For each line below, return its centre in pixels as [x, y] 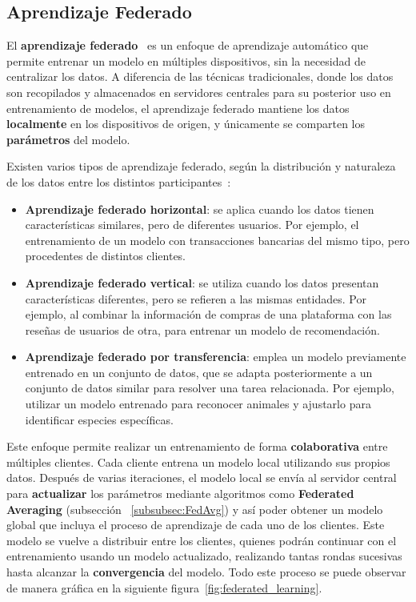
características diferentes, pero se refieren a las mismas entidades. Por [196, 298]
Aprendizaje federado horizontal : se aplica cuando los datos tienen [200, 209]
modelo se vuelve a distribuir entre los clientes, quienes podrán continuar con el [202, 540]
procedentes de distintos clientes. [106, 256]
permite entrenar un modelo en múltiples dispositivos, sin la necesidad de [186, 60]
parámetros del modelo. [68, 139]
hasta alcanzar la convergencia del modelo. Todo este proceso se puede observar [206, 572]
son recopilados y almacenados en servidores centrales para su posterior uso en [199, 92]
